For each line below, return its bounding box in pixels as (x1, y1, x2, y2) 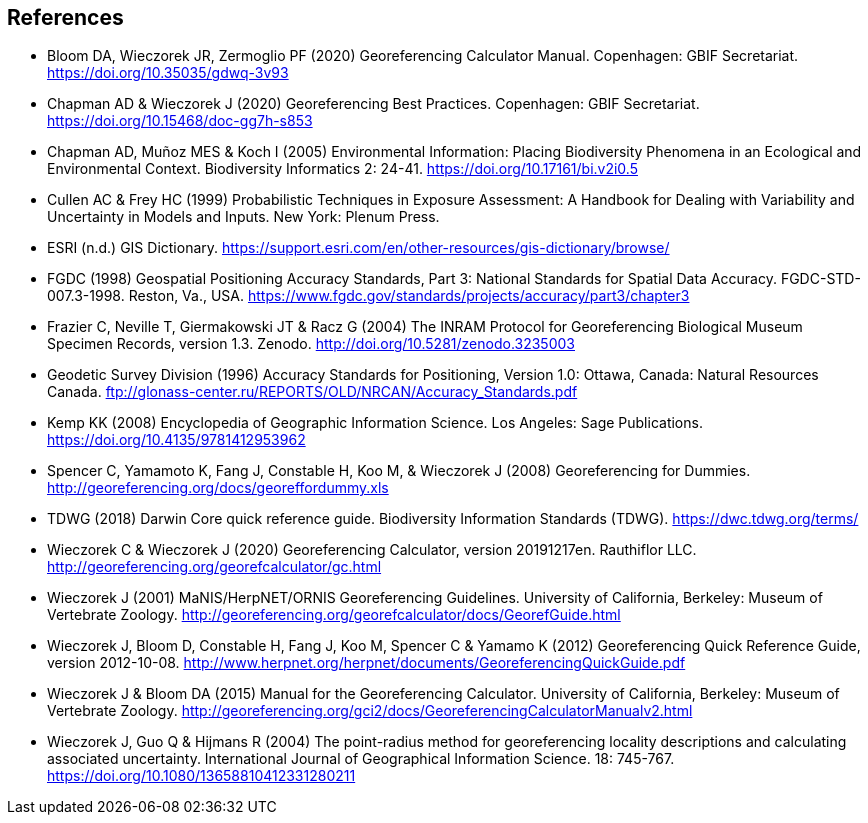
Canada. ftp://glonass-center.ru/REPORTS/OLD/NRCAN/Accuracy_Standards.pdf (47, 383, 578, 401)
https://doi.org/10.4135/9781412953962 (47, 431, 306, 449)
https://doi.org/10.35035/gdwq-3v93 (47, 64, 289, 82)
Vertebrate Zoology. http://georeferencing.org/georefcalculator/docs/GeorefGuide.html (47, 606, 621, 624)
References (7, 5, 124, 30)
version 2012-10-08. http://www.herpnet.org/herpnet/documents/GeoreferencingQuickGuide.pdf (47, 654, 686, 672)
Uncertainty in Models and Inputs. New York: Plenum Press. (47, 208, 440, 226)
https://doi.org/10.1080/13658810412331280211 (47, 767, 356, 785)
